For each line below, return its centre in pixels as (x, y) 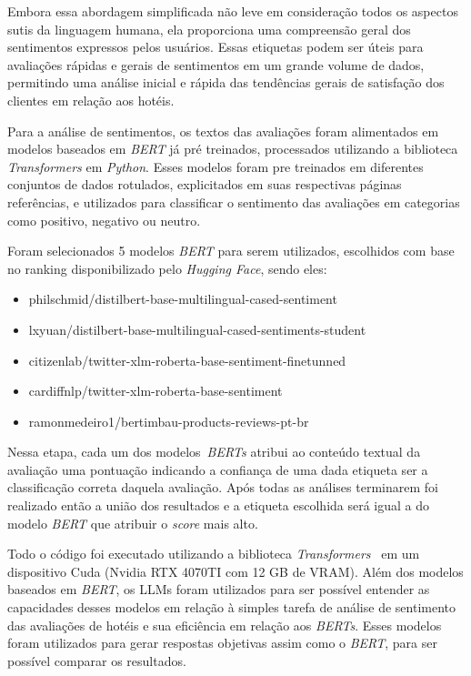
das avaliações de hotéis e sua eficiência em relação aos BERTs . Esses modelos (225, 625)
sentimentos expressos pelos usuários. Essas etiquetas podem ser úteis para (215, 47)
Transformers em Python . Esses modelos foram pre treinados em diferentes (215, 166)
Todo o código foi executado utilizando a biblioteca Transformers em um (214, 554)
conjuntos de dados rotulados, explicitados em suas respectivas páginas (205, 184)
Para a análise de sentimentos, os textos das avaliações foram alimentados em (223, 131)
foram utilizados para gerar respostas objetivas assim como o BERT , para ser (222, 643)
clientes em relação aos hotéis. (91, 100)
